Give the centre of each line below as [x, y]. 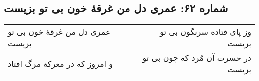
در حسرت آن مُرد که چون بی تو [197, 58]
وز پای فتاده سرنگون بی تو [205, 32]
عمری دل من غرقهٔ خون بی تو [59, 32]
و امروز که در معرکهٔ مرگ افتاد [60, 63]
